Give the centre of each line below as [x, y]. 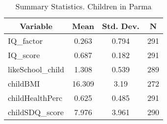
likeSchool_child [36, 69]
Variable [36, 26]
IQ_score [24, 55]
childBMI [24, 83]
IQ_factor [25, 41]
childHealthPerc [35, 98]
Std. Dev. [121, 26]
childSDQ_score [36, 112]
